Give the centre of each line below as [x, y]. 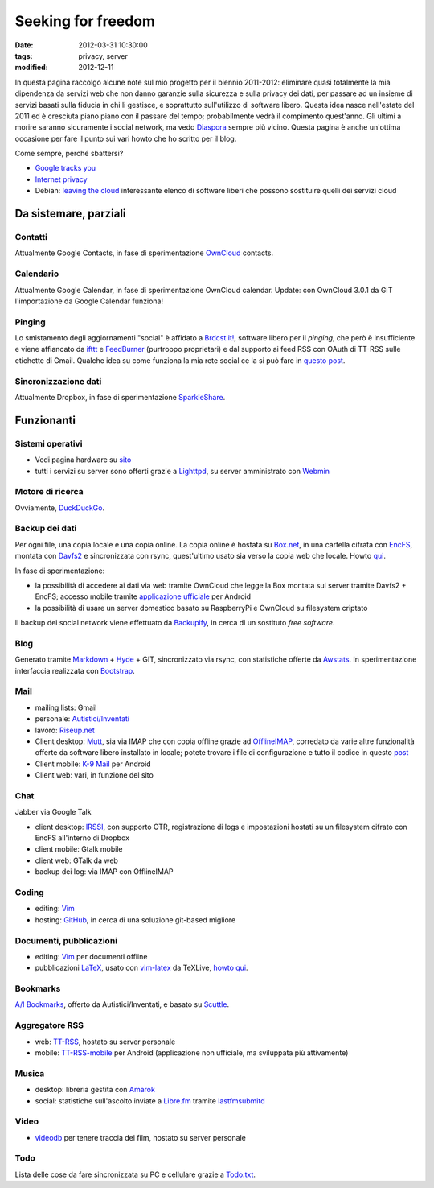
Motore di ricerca [49, 492]
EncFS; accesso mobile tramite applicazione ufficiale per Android [143, 596]
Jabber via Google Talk [53, 812]
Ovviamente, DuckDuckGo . [59, 508]
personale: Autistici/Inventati [82, 719]
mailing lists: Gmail [66, 707]
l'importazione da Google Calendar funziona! [89, 301]
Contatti [31, 237]
